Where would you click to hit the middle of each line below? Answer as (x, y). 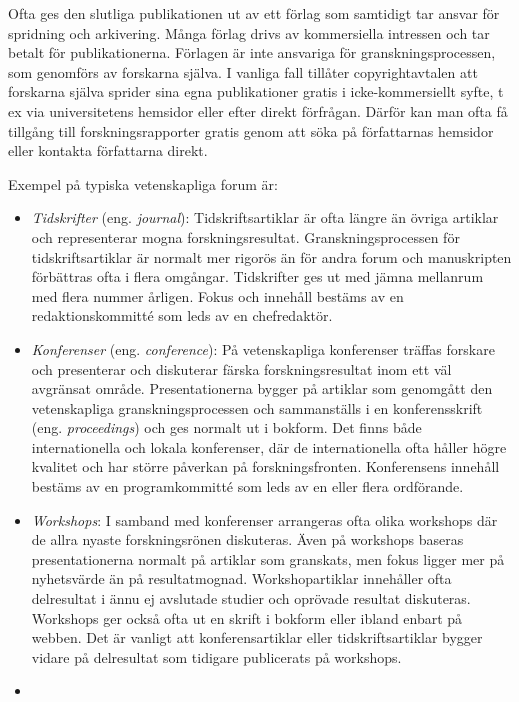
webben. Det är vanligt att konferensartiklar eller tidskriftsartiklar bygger (257, 637)
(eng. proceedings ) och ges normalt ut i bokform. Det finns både (226, 427)
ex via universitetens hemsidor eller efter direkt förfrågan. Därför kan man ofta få (258, 110)
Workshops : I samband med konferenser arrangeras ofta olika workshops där (264, 519)
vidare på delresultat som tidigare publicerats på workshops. (216, 656)
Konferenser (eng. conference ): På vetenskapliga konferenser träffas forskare (263, 348)
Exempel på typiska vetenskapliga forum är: (143, 183)
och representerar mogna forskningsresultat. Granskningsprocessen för (245, 236)
